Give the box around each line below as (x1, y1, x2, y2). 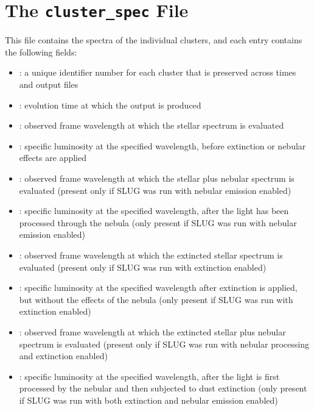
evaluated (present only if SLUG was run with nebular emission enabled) (19, 184, 291, 196)
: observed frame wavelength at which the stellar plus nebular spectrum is (19, 172, 295, 184)
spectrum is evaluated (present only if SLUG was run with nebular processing (19, 337, 309, 350)
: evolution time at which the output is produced (19, 98, 201, 111)
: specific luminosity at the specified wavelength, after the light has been (19, 204, 289, 217)
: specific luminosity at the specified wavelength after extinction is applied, (19, 281, 298, 294)
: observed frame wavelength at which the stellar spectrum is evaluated (19, 119, 284, 132)
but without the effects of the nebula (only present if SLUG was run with (19, 293, 293, 306)
